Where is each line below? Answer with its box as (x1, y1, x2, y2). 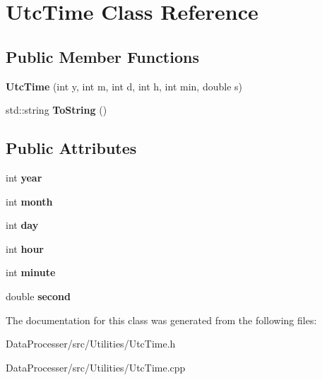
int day (6, 218, 39, 232)
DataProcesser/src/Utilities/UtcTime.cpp (6, 360, 186, 374)
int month (6, 194, 53, 208)
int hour (6, 241, 44, 256)
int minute (6, 265, 56, 280)
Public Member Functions (6, 45, 199, 67)
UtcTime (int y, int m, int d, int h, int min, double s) (6, 78, 242, 93)
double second (6, 288, 71, 303)
